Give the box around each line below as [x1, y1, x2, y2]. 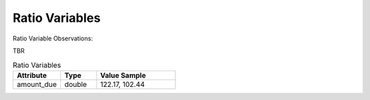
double [64, 79, 87, 89]
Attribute [16, 71, 47, 80]
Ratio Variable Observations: [12, 34, 93, 42]
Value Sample [100, 71, 147, 80]
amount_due [16, 79, 58, 89]
